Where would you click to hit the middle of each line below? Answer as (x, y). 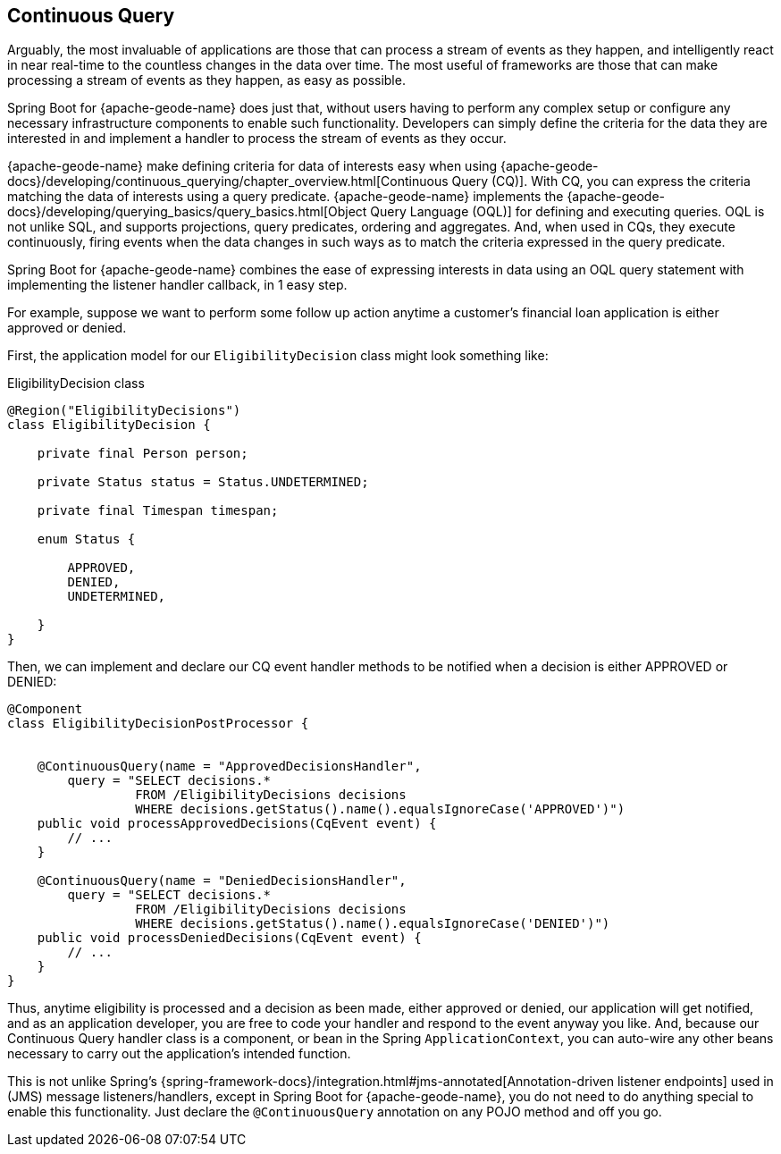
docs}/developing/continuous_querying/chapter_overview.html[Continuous (228, 181)
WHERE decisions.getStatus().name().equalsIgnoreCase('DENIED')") (373, 924)
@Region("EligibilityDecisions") (124, 411)
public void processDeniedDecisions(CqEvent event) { (229, 938)
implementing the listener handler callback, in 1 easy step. (177, 285)
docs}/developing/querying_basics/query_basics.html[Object (187, 212)
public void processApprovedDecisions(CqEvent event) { (237, 824)
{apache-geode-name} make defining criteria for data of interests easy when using (252, 166)
